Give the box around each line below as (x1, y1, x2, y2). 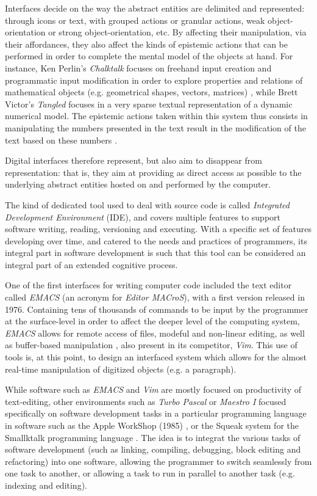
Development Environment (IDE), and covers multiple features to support (5, 210, 281, 223)
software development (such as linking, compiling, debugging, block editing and (5, 443, 301, 456)
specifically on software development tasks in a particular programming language (5, 407, 307, 420)
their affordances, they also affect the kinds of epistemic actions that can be (5, 37, 288, 50)
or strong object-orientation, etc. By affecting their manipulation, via (48, 26, 307, 38)
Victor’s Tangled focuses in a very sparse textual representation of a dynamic (5, 97, 293, 110)
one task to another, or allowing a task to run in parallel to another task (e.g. (5, 467, 295, 480)
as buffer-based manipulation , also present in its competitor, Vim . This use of (5, 338, 297, 351)
